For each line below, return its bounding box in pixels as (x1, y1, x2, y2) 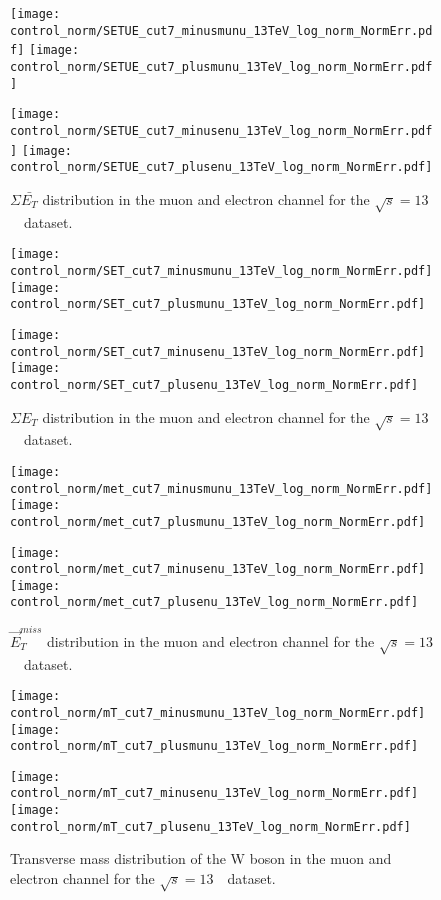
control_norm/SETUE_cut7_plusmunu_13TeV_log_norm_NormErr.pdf (10, 59, 433, 74)
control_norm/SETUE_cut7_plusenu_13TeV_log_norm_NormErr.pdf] (10, 160, 433, 175)
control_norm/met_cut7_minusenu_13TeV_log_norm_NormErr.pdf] (10, 562, 426, 577)
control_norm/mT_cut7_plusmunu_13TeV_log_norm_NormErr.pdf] (10, 739, 419, 754)
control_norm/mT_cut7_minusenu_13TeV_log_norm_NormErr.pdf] (10, 786, 419, 801)
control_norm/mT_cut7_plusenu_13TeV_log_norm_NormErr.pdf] (10, 819, 411, 834)
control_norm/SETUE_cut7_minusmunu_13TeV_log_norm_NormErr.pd (10, 23, 433, 38)
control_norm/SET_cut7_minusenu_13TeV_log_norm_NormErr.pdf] (10, 344, 426, 359)
